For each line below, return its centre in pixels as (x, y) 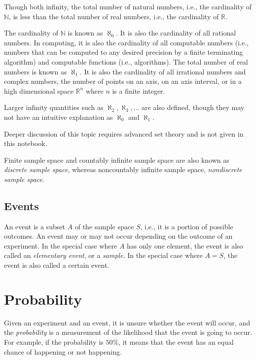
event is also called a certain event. (57, 265)
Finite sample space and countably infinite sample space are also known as (117, 160)
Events (21, 205)
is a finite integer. (139, 90)
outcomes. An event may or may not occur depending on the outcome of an (118, 236)
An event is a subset (35, 226)
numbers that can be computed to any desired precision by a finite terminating (124, 52)
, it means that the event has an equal (176, 342)
